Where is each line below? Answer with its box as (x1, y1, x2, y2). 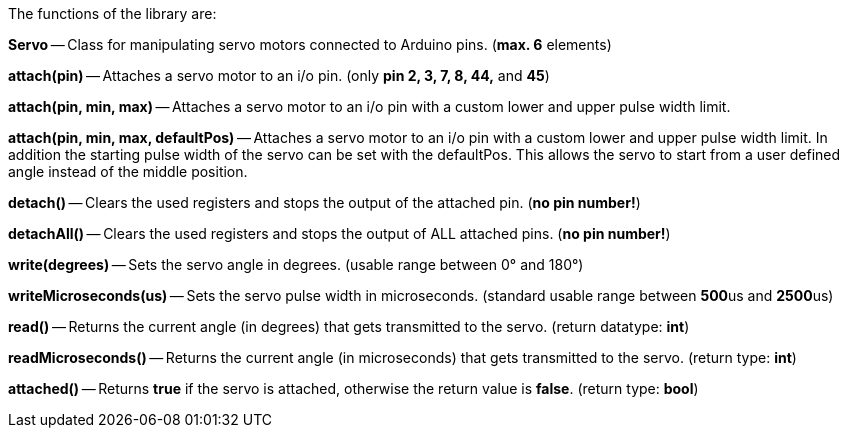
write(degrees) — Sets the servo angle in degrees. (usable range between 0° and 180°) (8, 256, 584, 273)
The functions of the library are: (8, 5, 217, 22)
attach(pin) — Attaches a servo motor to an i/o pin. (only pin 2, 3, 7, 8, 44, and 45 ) (8, 67, 550, 84)
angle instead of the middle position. (8, 163, 248, 180)
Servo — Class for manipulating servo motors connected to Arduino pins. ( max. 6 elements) (8, 36, 612, 53)
